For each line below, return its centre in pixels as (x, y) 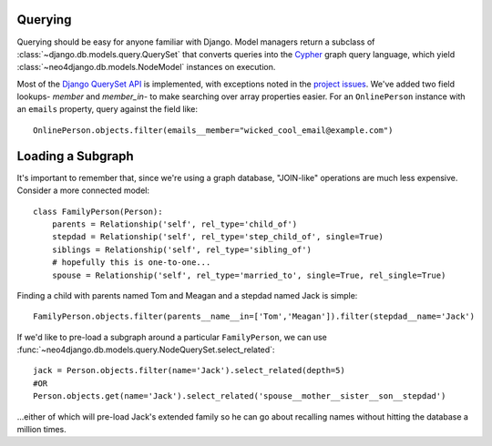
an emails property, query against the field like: (108, 109)
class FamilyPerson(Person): (98, 211)
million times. (42, 430)
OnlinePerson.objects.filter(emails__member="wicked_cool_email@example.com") (213, 130)
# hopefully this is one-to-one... (131, 263)
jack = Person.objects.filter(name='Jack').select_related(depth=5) (189, 370)
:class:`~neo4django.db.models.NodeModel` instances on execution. (146, 67)
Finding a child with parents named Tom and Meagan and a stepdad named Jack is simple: (187, 295)
